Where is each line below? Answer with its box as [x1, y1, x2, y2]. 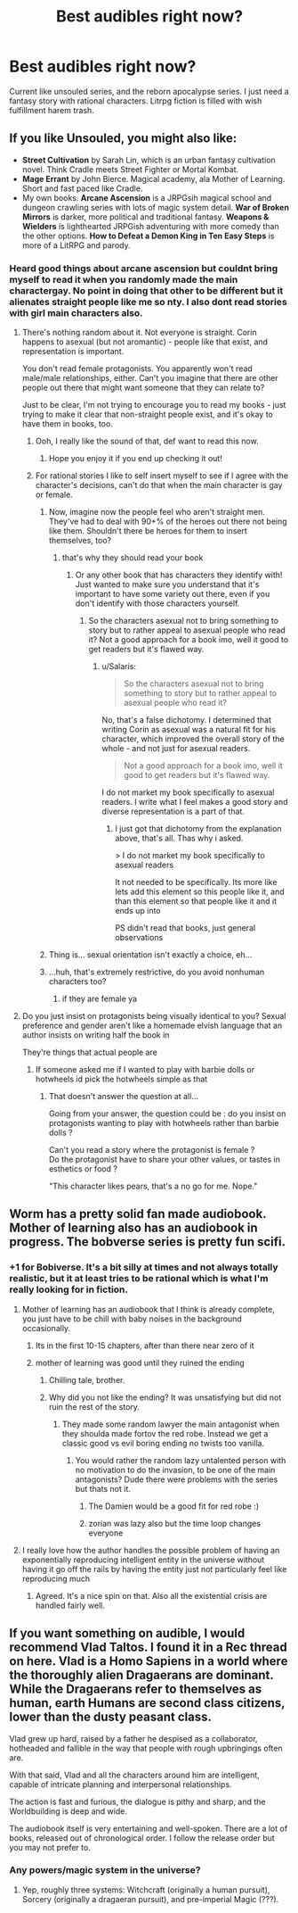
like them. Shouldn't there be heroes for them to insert [48, 526, 247, 536]
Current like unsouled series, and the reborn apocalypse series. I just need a [9, 86, 289, 96]
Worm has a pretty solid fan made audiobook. [9, 1206, 267, 1222]
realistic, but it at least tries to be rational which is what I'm [9, 1272, 269, 1285]
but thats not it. [75, 1483, 132, 1494]
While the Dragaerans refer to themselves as [9, 1682, 262, 1697]
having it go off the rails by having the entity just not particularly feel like [21, 1563, 287, 1574]
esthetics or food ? [48, 1164, 118, 1174]
